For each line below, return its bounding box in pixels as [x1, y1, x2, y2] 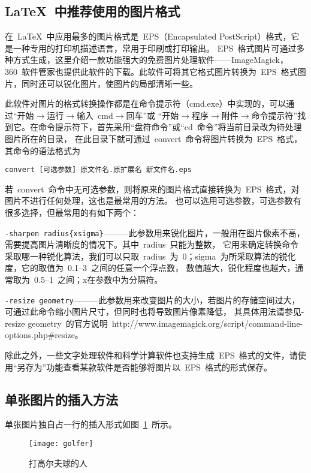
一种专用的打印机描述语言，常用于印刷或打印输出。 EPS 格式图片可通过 [13, 41, 297, 54]
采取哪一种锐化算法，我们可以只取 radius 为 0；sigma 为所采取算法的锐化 [5, 249, 296, 262]
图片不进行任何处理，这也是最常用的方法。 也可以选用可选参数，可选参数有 [5, 194, 301, 207]
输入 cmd [77, 109, 113, 121]
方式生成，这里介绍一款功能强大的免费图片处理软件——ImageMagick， [13, 53, 288, 66]
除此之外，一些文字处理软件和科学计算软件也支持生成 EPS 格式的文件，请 [5, 349, 298, 361]
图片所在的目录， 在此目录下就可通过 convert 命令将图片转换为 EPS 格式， [5, 132, 303, 144]
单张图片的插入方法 [5, 390, 118, 408]
